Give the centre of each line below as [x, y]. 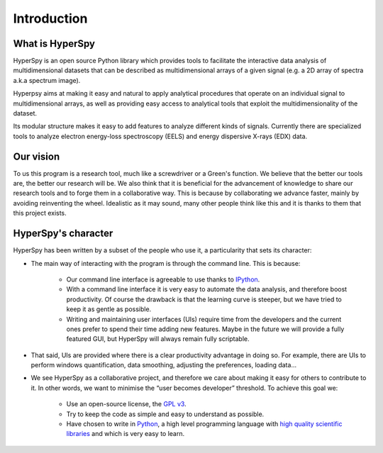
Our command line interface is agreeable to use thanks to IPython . [163, 279]
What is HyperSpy [54, 44]
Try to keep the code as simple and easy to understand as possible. [165, 414]
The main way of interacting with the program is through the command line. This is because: [166, 263]
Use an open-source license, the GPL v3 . [127, 404]
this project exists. [40, 213]
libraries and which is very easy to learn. [126, 434]
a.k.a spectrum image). [47, 80]
